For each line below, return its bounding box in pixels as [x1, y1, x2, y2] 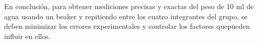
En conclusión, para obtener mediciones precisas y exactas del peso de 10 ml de [4, 1, 254, 11]
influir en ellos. [4, 30, 51, 41]
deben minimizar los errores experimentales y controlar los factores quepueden [4, 21, 250, 31]
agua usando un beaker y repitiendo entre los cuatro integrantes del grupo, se [4, 11, 248, 21]
